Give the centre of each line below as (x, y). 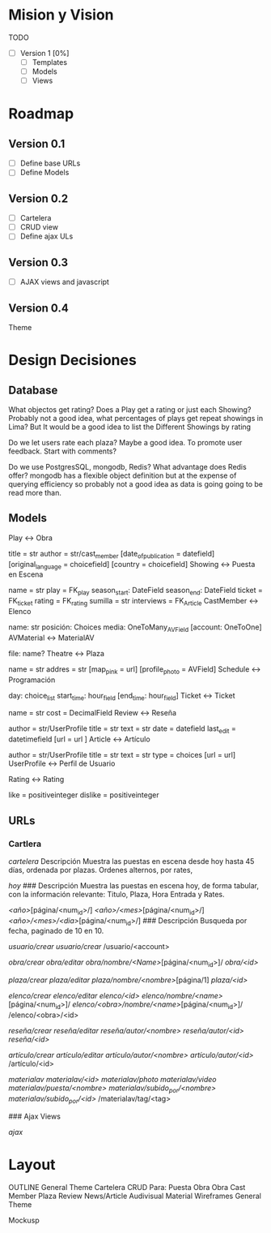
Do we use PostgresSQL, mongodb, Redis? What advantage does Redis (127, 467)
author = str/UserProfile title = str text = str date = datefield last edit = (122, 730)
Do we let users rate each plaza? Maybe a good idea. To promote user (125, 443)
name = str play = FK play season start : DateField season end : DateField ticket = (135, 591)
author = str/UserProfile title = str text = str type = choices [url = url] (122, 755)
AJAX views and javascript (64, 282)
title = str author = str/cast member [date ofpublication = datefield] (112, 554)
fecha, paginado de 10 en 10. (56, 931)
